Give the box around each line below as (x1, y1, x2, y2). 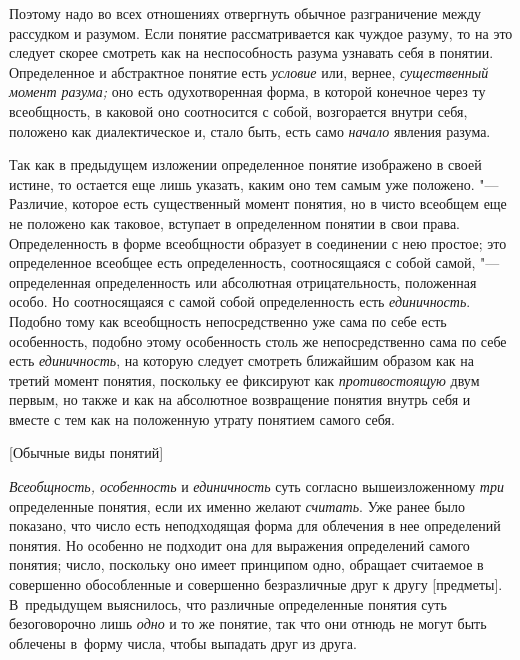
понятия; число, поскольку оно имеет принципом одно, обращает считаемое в (9, 554, 484, 575)
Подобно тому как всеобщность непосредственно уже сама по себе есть (9, 310, 447, 331)
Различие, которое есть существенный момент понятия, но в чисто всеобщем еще (9, 193, 507, 214)
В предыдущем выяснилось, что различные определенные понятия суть (9, 593, 447, 614)
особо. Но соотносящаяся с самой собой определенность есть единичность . (9, 291, 471, 312)
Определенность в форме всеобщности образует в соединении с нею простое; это (9, 232, 507, 253)
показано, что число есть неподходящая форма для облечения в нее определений (9, 515, 501, 536)
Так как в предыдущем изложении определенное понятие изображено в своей (9, 154, 482, 175)
